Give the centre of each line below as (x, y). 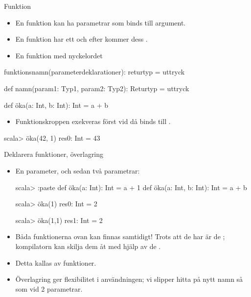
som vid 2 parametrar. (49, 288)
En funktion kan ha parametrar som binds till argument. (101, 22)
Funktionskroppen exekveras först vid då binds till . (93, 121)
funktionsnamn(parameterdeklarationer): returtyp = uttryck (94, 72)
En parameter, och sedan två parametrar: (78, 170)
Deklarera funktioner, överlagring (54, 154)
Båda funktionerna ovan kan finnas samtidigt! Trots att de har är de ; (120, 236)
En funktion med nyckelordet (59, 55)
